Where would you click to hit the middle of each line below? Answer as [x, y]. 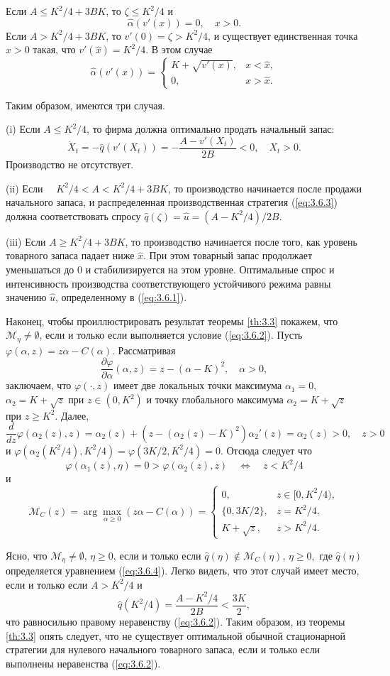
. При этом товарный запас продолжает [228, 255]
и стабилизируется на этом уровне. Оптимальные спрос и [210, 269]
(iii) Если [26, 241]
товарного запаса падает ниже [70, 255]
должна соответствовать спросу [73, 216]
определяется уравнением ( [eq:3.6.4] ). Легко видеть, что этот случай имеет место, [183, 571]
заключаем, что [39, 385]
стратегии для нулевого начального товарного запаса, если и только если [163, 649]
